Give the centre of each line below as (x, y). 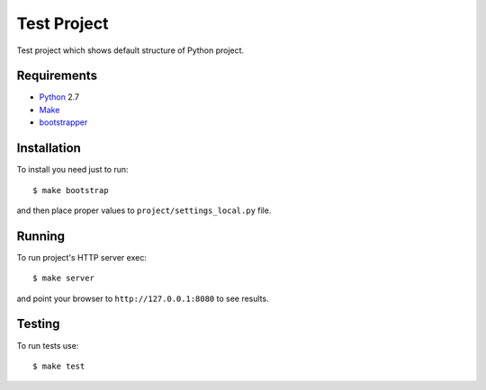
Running (41, 236)
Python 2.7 (59, 97)
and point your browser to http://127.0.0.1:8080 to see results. (143, 298)
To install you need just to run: (73, 170)
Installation (49, 148)
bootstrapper (63, 122)
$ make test (59, 366)
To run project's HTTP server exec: (82, 257)
